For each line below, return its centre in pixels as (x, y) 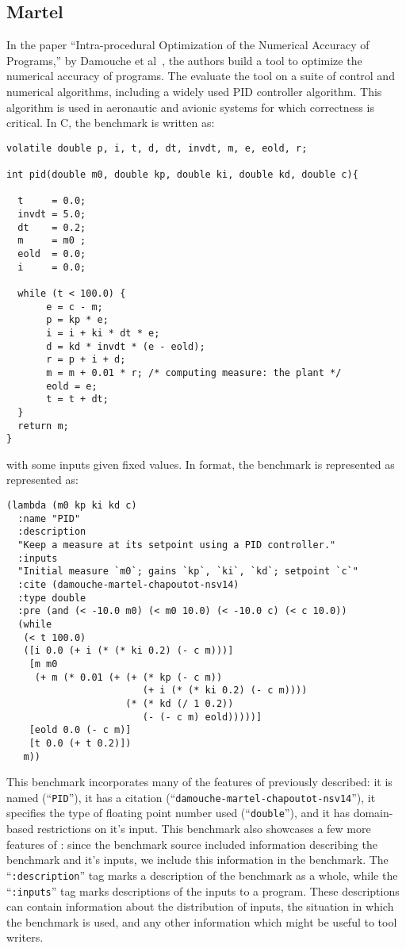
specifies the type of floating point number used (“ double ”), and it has (178, 813)
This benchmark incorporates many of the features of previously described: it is (199, 782)
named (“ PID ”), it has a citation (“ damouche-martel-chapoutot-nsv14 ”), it (191, 797)
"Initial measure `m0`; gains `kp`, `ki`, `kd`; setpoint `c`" (188, 572)
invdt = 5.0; (52, 215)
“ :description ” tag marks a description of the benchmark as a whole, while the (202, 875)
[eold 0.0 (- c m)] (80, 730)
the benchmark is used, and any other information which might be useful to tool (202, 921)
